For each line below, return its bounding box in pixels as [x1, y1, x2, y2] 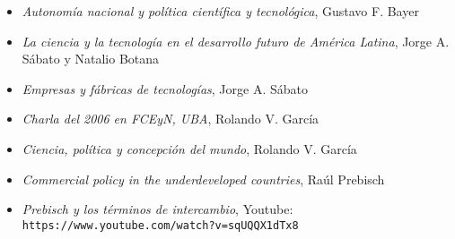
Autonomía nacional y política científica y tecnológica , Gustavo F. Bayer [22, 2, 419, 20]
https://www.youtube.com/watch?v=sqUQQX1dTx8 [22, 218, 299, 232]
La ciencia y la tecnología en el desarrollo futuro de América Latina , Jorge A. [22, 31, 450, 50]
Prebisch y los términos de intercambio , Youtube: [22, 200, 293, 218]
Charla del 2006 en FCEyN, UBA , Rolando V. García [22, 109, 319, 128]
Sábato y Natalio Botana [22, 49, 160, 68]
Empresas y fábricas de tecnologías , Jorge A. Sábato [22, 79, 308, 98]
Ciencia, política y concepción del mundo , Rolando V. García [22, 139, 357, 158]
